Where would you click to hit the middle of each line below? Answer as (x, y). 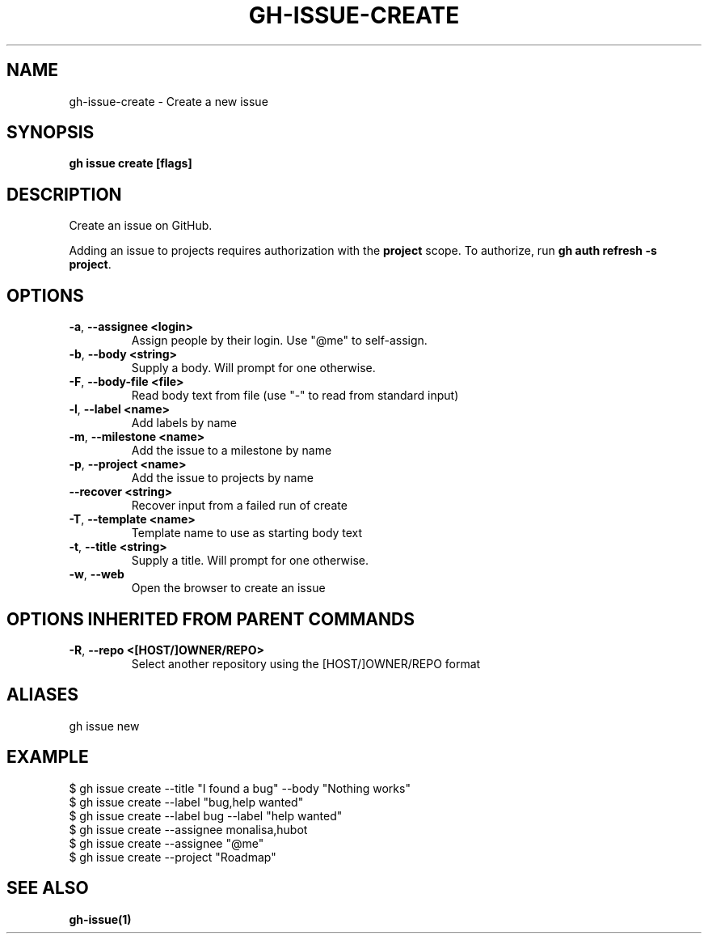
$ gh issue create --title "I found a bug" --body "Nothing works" (240, 788)
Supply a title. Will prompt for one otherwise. (250, 561)
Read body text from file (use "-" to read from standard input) (295, 396)
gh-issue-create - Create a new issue (169, 101)
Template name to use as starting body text (247, 533)
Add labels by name (184, 423)
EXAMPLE (48, 757)
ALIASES (43, 695)
